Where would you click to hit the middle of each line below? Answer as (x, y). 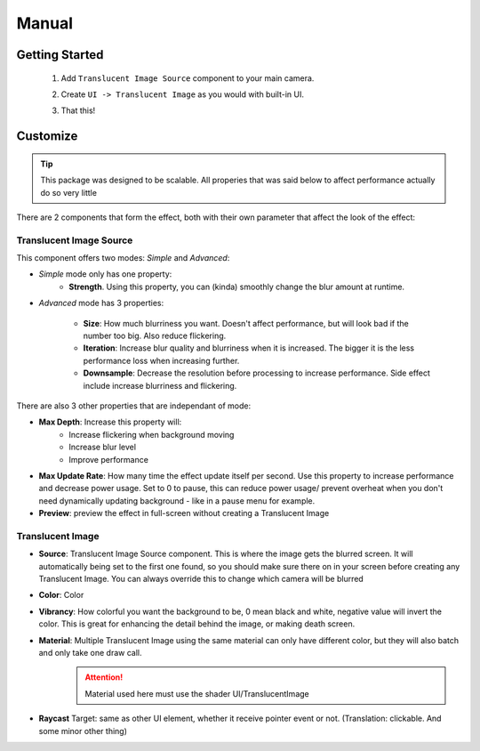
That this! (78, 110)
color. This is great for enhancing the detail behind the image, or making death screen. (197, 624)
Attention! (104, 677)
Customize (47, 137)
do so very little (69, 192)
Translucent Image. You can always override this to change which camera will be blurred (201, 579)
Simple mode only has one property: (105, 274)
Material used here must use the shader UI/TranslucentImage (197, 693)
